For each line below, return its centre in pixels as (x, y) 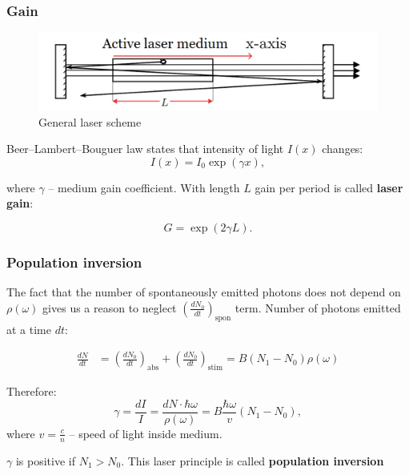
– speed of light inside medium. (146, 433)
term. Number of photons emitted (318, 307)
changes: (343, 149)
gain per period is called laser (329, 187)
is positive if (45, 460)
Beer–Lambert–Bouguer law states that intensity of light (145, 149)
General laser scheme (90, 121)
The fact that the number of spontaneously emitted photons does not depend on (204, 292)
